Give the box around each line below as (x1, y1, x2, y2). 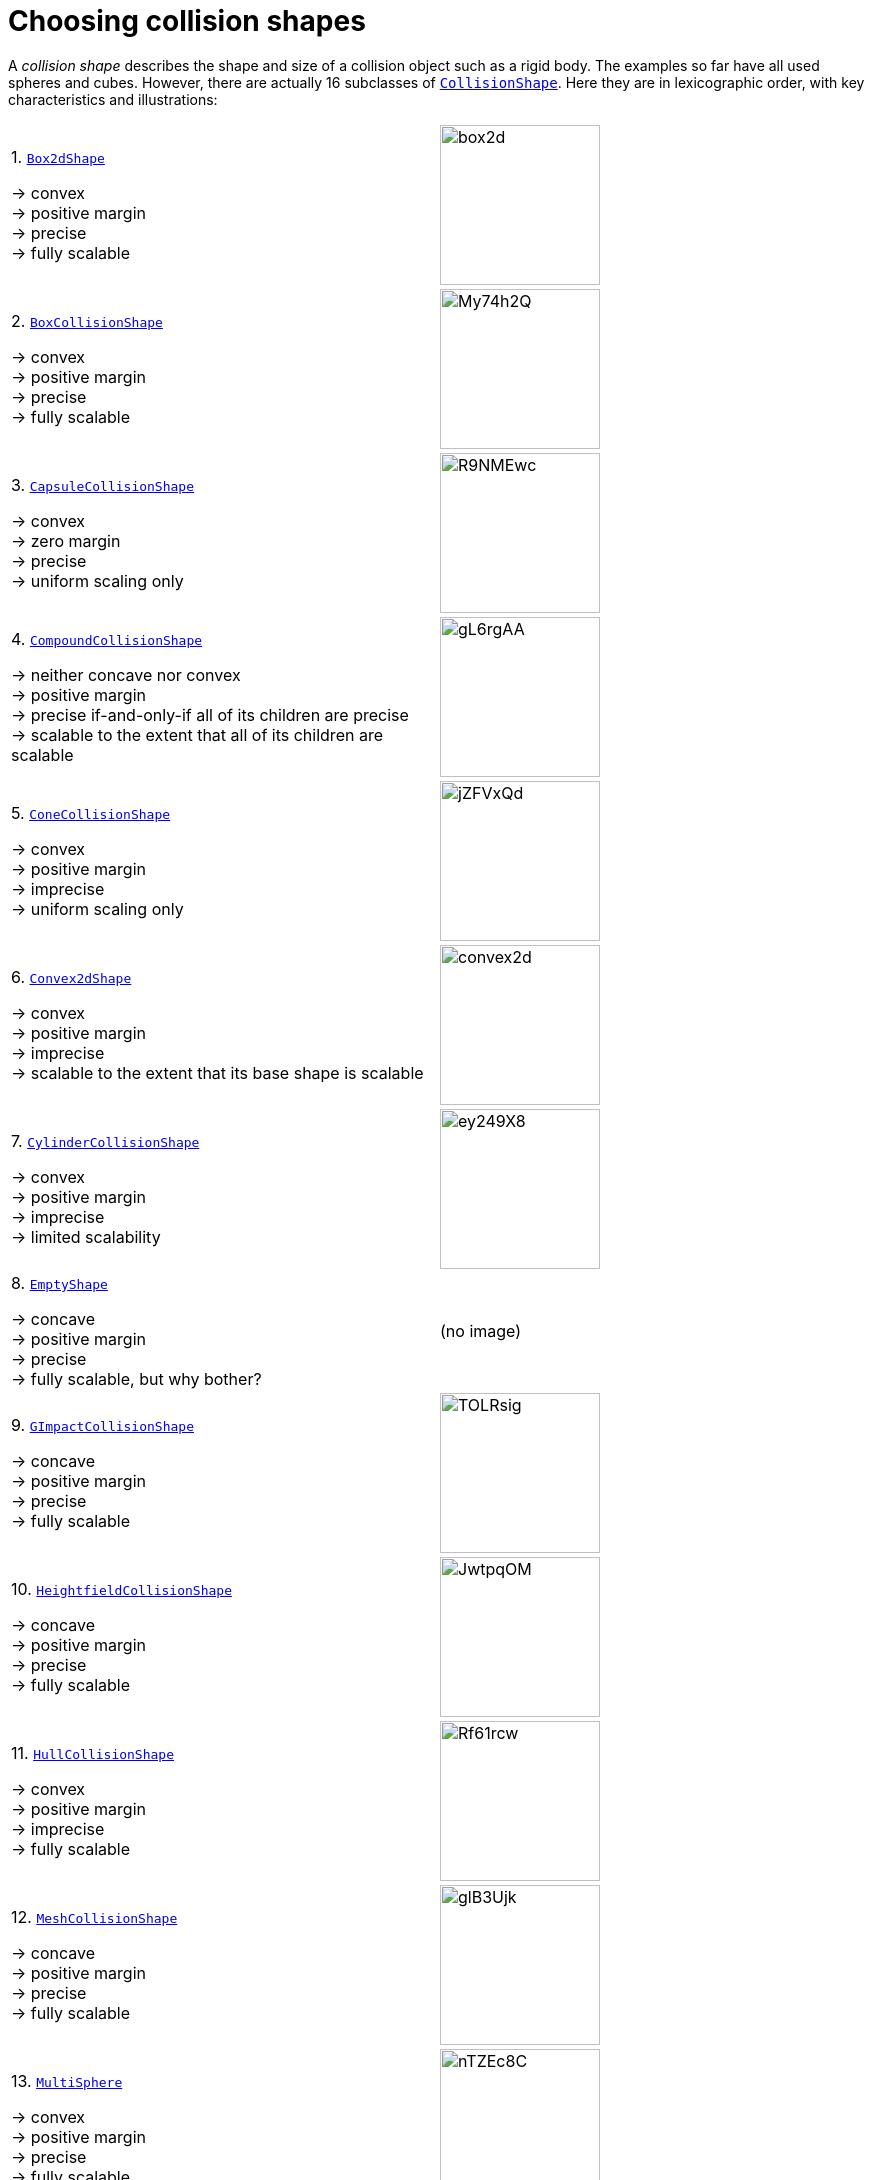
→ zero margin (11, 530, 121, 551)
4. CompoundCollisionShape (11, 628, 203, 649)
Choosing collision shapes (8, 4, 366, 38)
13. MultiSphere (11, 2070, 123, 2091)
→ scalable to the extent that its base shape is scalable (11, 1062, 424, 1083)
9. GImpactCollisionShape (11, 1414, 194, 1435)
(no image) (440, 1320, 522, 1341)
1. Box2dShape (11, 146, 105, 167)
